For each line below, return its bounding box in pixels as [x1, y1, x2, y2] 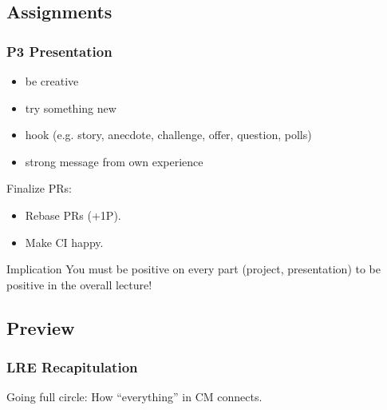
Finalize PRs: [6, 180, 72, 197]
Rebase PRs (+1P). [25, 206, 121, 223]
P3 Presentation [6, 41, 113, 61]
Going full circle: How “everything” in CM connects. [6, 388, 263, 405]
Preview [6, 315, 75, 340]
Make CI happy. [25, 233, 104, 250]
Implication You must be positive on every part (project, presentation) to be [6, 261, 381, 277]
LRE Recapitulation [6, 357, 138, 377]
